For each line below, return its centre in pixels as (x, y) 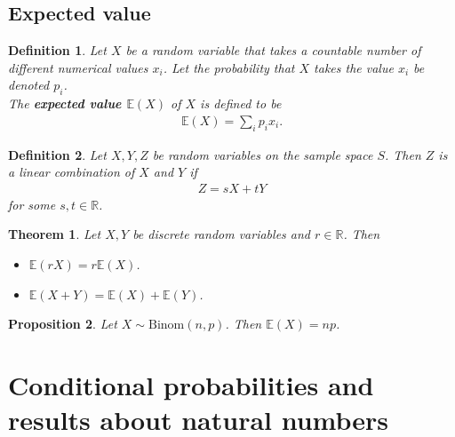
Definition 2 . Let (57, 154)
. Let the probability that (229, 67)
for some (32, 204)
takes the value (354, 67)
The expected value (65, 103)
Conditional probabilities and (191, 384)
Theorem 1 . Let (55, 234)
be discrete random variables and (221, 234)
